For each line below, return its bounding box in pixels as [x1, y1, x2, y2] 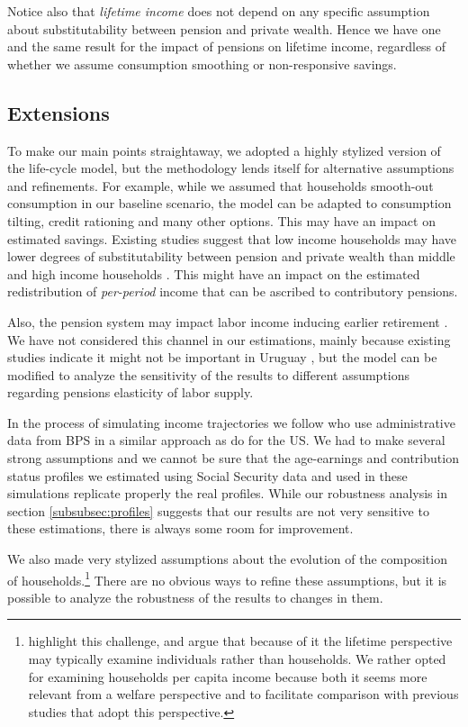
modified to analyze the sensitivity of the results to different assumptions [7, 365, 410, 384]
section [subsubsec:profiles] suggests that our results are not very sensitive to [7, 501, 429, 520]
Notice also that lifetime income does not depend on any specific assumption [7, 2, 430, 20]
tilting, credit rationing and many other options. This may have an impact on [7, 211, 436, 230]
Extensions [7, 98, 110, 126]
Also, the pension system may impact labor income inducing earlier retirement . [7, 312, 448, 331]
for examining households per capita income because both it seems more [28, 667, 427, 686]
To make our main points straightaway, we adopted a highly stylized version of [7, 141, 441, 159]
